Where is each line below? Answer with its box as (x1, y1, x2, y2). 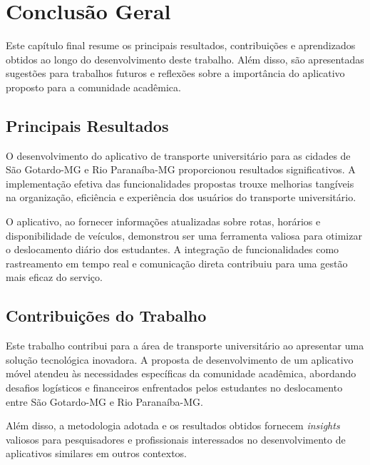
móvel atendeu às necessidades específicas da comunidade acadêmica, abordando (6, 366, 356, 381)
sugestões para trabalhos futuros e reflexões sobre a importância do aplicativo (6, 66, 345, 81)
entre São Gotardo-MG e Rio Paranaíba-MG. (6, 394, 203, 409)
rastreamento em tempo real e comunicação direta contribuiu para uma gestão (6, 255, 348, 270)
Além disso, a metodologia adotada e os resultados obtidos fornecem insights (6, 418, 340, 433)
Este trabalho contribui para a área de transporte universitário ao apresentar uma (6, 338, 364, 353)
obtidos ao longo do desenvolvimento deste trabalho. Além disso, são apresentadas (6, 51, 364, 66)
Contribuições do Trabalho (6, 305, 207, 327)
